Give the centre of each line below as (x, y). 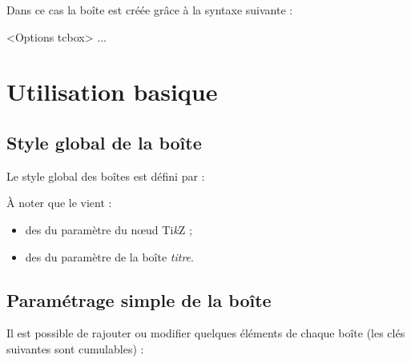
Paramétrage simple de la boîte (139, 299)
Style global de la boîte (104, 142)
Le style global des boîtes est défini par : (106, 176)
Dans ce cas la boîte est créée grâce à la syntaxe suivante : (150, 10)
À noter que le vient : (59, 203)
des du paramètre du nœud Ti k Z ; (109, 229)
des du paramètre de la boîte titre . (109, 256)
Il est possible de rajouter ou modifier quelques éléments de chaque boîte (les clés (206, 333)
